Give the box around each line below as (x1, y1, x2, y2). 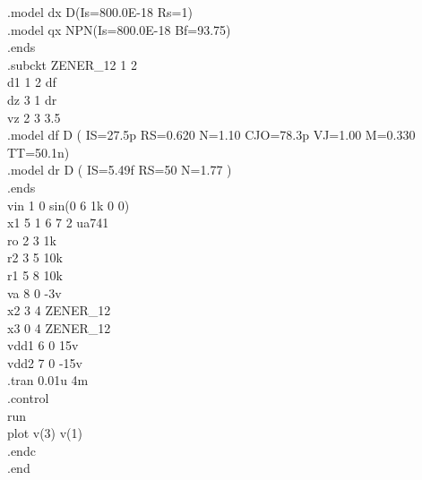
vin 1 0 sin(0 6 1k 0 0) (7, 195, 130, 214)
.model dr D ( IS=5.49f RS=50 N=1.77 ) (7, 160, 232, 179)
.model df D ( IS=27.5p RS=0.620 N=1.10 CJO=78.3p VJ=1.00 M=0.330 (7, 125, 416, 144)
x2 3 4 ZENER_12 (7, 301, 111, 320)
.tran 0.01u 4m (7, 371, 89, 390)
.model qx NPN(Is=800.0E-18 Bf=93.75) (7, 20, 231, 39)
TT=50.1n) (7, 142, 70, 161)
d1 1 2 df (7, 73, 56, 91)
